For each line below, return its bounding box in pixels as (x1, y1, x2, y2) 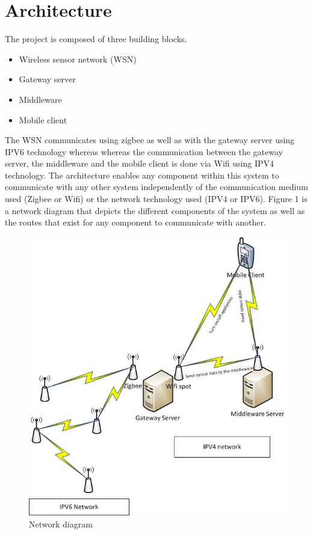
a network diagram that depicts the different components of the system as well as (5, 204, 305, 216)
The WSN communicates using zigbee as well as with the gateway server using (5, 133, 295, 146)
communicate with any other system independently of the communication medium (5, 180, 308, 193)
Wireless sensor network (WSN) (19, 52, 137, 65)
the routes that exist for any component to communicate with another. (5, 216, 266, 229)
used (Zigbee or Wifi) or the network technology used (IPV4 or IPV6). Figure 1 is (5, 192, 308, 205)
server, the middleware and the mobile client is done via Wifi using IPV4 (5, 157, 274, 170)
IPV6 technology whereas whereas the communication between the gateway (5, 145, 283, 158)
